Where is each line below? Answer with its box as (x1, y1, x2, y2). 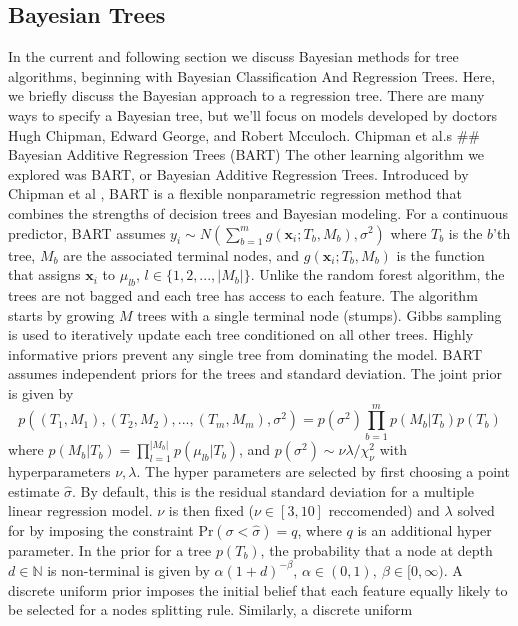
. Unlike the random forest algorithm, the (250, 264, 505, 285)
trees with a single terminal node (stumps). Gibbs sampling (137, 304, 502, 325)
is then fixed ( (168, 500, 255, 521)
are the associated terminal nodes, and (63, 244, 300, 265)
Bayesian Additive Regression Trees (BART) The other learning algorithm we (8, 144, 485, 165)
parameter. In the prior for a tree (8, 539, 212, 560)
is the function (396, 244, 485, 265)
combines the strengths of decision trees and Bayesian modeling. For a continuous (8, 202, 508, 223)
